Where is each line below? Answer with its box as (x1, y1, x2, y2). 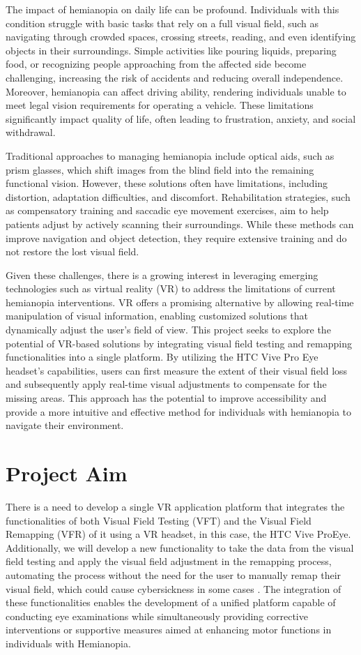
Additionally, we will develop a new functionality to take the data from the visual (6, 540, 354, 555)
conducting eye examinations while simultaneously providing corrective (6, 608, 308, 623)
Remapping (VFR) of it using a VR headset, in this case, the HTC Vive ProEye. (6, 527, 351, 541)
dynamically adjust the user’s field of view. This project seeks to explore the (6, 322, 331, 337)
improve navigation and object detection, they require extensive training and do (6, 230, 347, 245)
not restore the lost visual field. (6, 244, 139, 259)
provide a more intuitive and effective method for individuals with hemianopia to (6, 404, 352, 419)
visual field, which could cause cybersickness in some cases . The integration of (6, 581, 341, 596)
